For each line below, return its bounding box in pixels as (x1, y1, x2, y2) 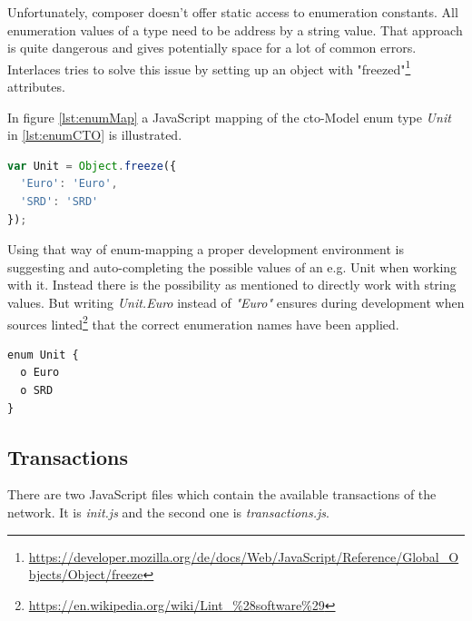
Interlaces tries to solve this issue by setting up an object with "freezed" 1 (7, 56, 411, 78)
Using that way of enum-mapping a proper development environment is (7, 240, 404, 259)
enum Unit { (7, 348, 79, 361)
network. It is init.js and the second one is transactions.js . (7, 502, 329, 521)
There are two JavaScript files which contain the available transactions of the (7, 485, 437, 504)
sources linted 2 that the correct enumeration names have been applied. (7, 311, 399, 333)
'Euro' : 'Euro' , (20, 177, 118, 191)
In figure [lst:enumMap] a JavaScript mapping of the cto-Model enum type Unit (7, 107, 451, 126)
